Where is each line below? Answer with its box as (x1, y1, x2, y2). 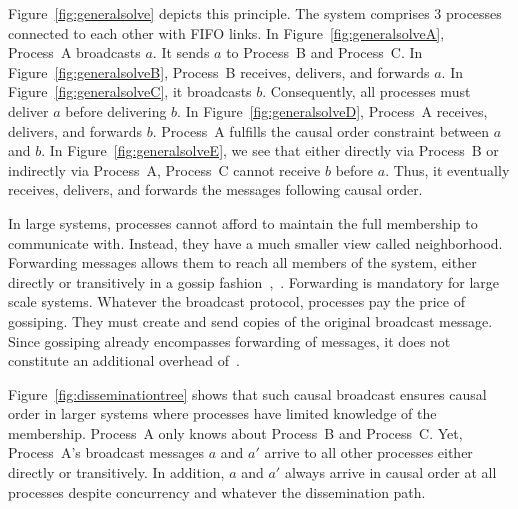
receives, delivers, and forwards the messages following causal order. (8, 179, 423, 200)
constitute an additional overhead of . (8, 350, 240, 371)
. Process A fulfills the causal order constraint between (152, 120, 490, 141)
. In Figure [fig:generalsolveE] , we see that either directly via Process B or (41, 140, 499, 161)
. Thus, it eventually (385, 159, 510, 180)
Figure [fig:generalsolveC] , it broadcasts (8, 81, 252, 102)
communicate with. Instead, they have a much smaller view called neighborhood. (8, 232, 503, 253)
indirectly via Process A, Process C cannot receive (8, 159, 321, 180)
